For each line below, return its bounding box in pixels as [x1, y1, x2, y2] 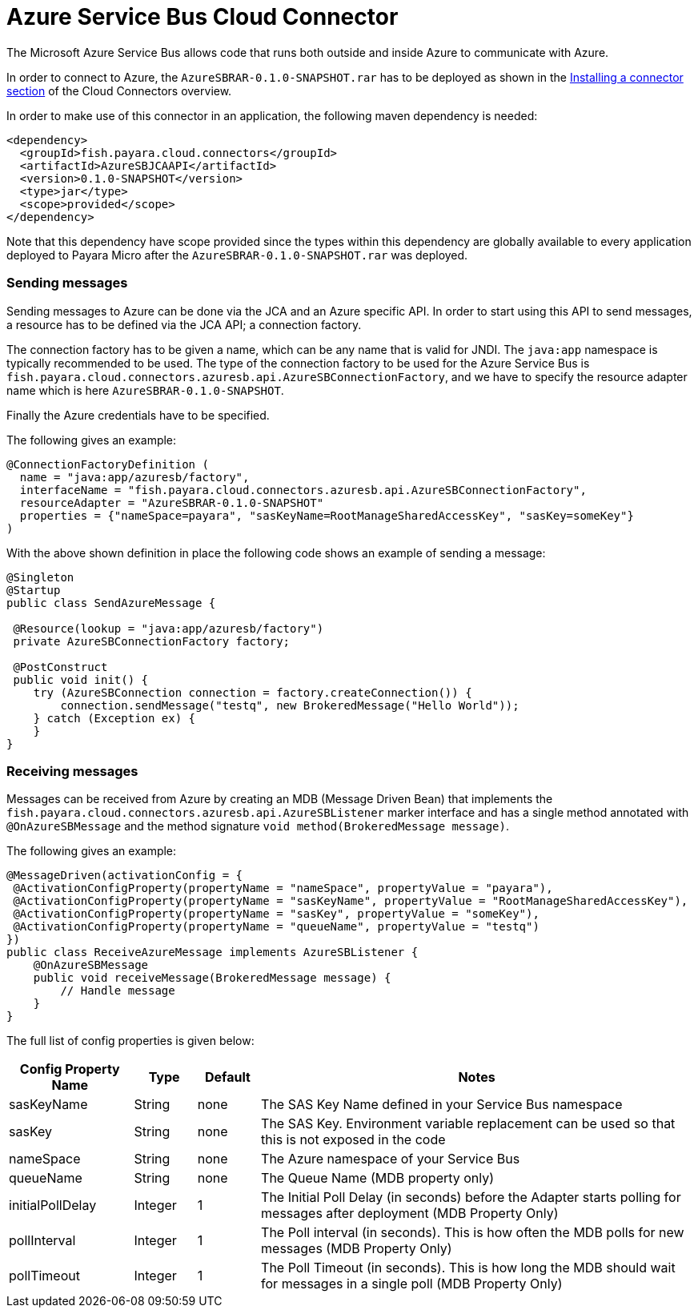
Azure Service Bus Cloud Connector [6, 3, 399, 30]
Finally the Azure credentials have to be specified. [6, 408, 270, 422]
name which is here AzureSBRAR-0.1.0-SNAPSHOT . [6, 383, 284, 397]
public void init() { [13, 673, 149, 686]
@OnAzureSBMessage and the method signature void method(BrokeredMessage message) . [6, 819, 510, 834]
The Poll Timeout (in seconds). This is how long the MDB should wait [261, 1260, 676, 1276]
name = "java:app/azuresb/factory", [19, 470, 250, 484]
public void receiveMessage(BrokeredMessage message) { [33, 971, 391, 985]
